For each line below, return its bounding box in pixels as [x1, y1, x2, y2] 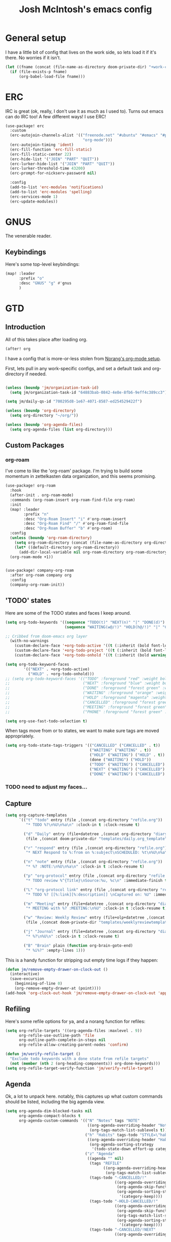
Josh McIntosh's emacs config [19, 4, 152, 15]
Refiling [5, 1005, 31, 1013]
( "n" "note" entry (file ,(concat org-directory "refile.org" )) [23, 859, 163, 865]
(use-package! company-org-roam [5, 568, 74, 573]
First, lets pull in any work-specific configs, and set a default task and [5, 365, 151, 371]
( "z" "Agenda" [84, 1151, 115, 1156]
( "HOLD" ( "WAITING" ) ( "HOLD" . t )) [89, 752, 165, 758]
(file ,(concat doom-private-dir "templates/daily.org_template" [25, 836, 167, 841]
